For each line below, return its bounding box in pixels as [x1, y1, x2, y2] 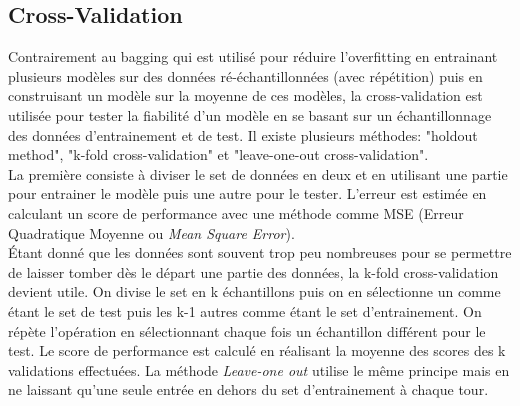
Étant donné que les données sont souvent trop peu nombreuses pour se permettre [8, 242, 512, 263]
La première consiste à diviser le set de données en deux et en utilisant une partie [8, 163, 508, 184]
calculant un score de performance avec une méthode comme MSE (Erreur [8, 202, 464, 223]
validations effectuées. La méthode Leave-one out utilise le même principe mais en [8, 359, 510, 380]
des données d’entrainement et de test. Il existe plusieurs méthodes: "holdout [8, 124, 478, 145]
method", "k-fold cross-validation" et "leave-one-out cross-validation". [8, 144, 429, 165]
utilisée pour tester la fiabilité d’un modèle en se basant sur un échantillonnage [8, 104, 492, 125]
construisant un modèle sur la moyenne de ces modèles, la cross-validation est [8, 85, 483, 106]
